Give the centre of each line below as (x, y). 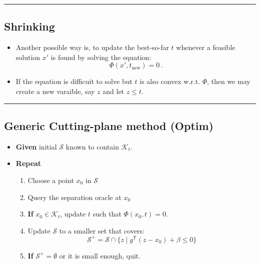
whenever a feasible (206, 47)
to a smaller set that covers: (102, 230)
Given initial (36, 146)
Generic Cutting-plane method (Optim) (109, 125)
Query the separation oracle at (74, 197)
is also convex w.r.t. (170, 81)
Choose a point (51, 180)
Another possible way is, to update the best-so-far (92, 47)
